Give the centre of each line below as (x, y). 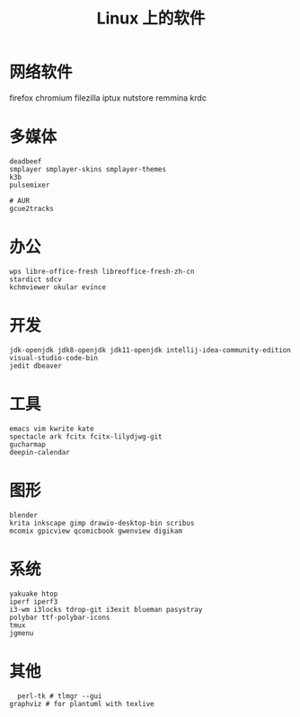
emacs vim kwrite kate (52, 429)
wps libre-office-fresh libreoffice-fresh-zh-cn (102, 271)
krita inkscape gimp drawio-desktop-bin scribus (102, 523)
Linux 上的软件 (151, 18)
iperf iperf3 (34, 602)
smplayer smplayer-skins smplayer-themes (88, 169)
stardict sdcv (36, 279)
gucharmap (28, 444)
